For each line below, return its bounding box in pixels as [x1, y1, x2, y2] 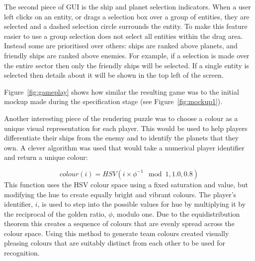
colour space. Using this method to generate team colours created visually [4, 228, 229, 238]
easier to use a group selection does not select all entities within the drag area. [4, 30, 243, 41]
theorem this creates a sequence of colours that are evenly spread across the [4, 218, 235, 229]
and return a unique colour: [4, 152, 88, 162]
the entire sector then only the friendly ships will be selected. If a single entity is [4, 60, 249, 70]
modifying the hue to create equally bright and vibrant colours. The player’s [4, 189, 237, 199]
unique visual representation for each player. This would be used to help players [4, 123, 248, 133]
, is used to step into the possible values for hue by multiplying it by [37, 199, 246, 209]
